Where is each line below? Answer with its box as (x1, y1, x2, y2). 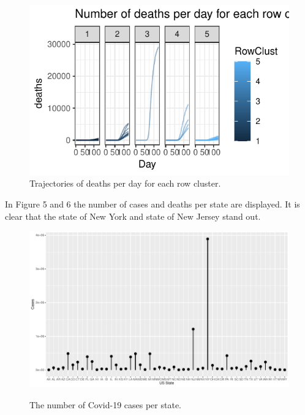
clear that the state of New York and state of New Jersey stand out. (5, 209, 261, 222)
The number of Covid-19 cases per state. (29, 398, 181, 411)
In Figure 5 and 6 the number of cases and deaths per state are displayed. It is (5, 198, 300, 211)
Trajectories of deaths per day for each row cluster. (29, 177, 221, 190)
